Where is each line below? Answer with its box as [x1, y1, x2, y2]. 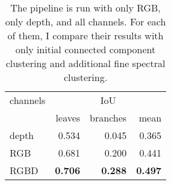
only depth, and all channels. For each [5, 15, 166, 28]
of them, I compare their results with [7, 28, 164, 42]
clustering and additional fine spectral [5, 56, 166, 70]
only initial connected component [15, 42, 156, 56]
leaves [55, 111, 81, 125]
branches [90, 111, 127, 125]
